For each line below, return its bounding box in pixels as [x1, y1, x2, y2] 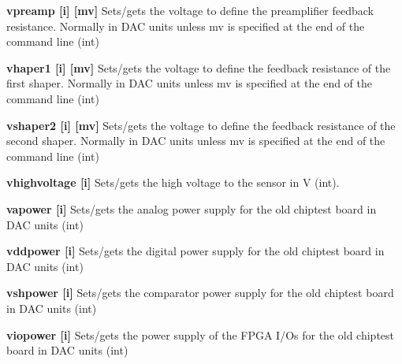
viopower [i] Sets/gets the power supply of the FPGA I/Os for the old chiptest [6, 326, 395, 343]
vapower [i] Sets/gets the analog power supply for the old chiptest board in [6, 200, 377, 217]
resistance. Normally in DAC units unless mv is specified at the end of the [6, 17, 365, 34]
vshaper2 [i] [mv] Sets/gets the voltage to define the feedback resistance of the [6, 117, 396, 133]
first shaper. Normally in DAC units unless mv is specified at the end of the [6, 75, 373, 91]
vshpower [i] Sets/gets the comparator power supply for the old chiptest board [6, 284, 394, 301]
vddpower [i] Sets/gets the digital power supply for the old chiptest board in [6, 243, 385, 259]
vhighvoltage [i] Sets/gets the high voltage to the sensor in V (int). [6, 174, 340, 191]
